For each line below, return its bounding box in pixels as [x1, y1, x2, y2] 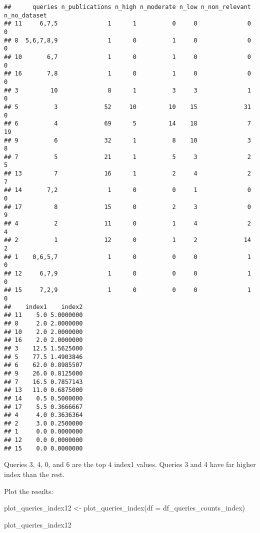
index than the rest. [4, 469, 65, 479]
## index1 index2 [4, 303, 83, 310]
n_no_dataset [4, 11, 47, 19]
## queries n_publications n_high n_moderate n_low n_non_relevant [4, 3, 251, 10]
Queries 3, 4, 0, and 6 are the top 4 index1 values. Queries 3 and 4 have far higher [4, 459, 256, 469]
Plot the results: [4, 485, 53, 496]
